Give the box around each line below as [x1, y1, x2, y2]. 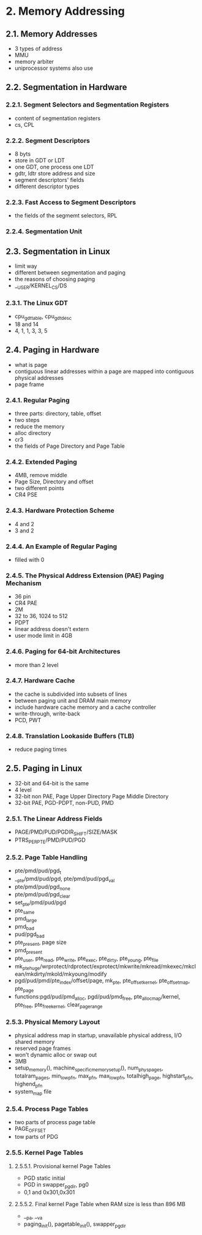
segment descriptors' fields [14, 176, 84, 183]
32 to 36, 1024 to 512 [14, 613, 68, 620]
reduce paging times [14, 746, 67, 753]
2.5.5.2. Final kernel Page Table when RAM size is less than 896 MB [14, 1201, 186, 1208]
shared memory [14, 1038, 55, 1045]
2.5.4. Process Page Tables [6, 1105, 89, 1113]
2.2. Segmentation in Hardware [6, 82, 127, 93]
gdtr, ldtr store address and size [14, 170, 95, 177]
